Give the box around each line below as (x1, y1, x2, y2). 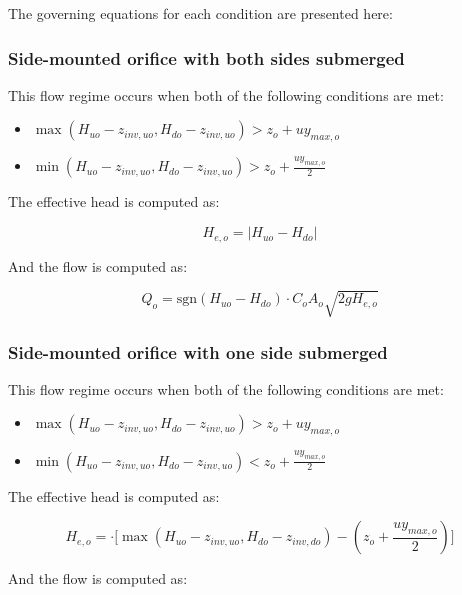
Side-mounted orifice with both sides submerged (8, 45, 405, 70)
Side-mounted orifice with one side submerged (8, 339, 388, 364)
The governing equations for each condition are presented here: (8, 3, 393, 23)
